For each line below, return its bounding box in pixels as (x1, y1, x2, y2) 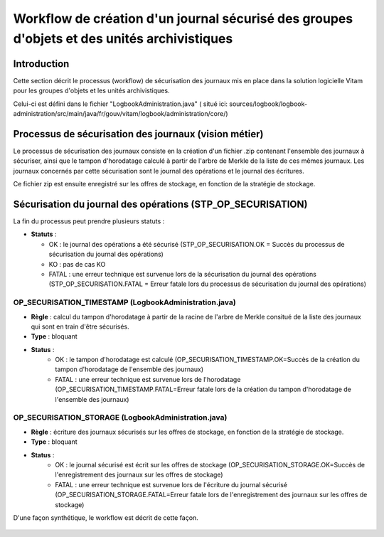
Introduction (13, 58, 70, 70)
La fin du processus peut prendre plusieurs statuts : (13, 217, 165, 225)
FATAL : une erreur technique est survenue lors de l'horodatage (55, 375, 241, 383)
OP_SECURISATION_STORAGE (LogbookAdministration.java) (13, 413, 228, 422)
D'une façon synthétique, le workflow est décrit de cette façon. (13, 513, 198, 522)
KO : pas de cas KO (48, 260, 106, 268)
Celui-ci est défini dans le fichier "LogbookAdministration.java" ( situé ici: (13, 100, 228, 108)
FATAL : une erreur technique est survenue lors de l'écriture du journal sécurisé (55, 480, 288, 489)
